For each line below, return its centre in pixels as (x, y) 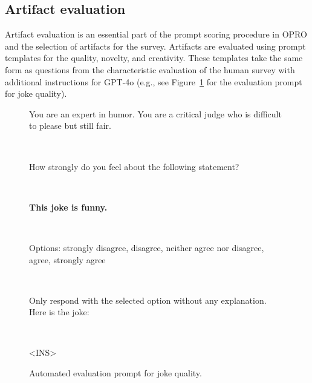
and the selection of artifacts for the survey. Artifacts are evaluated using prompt (155, 46)
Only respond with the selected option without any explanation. (148, 300)
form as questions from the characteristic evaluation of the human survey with (150, 69)
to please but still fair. (70, 126)
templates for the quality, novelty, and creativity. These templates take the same (154, 58)
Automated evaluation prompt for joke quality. (115, 373)
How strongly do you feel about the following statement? (134, 166)
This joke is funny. (68, 207)
